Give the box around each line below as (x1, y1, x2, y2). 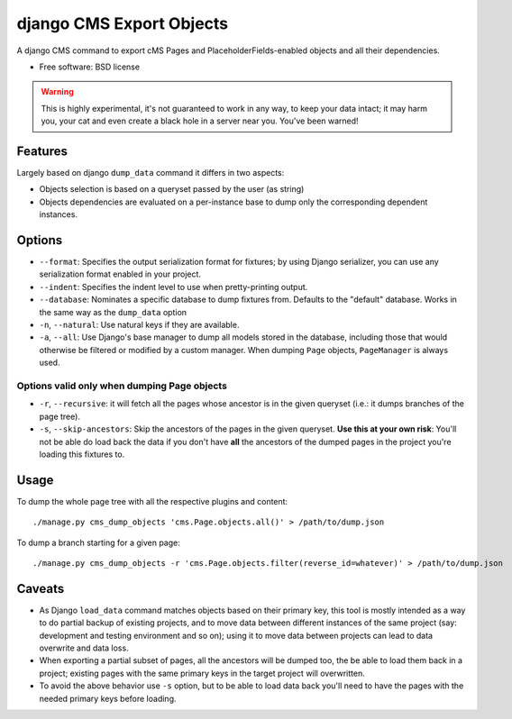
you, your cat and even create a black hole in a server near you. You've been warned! (41, 115, 360, 126)
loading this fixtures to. (39, 449, 125, 460)
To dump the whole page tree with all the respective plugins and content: (16, 496, 288, 506)
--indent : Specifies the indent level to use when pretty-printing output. (39, 281, 308, 292)
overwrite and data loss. (39, 642, 130, 653)
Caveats (16, 581, 65, 596)
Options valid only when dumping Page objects (16, 379, 227, 392)
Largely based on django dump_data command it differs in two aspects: (16, 168, 285, 178)
